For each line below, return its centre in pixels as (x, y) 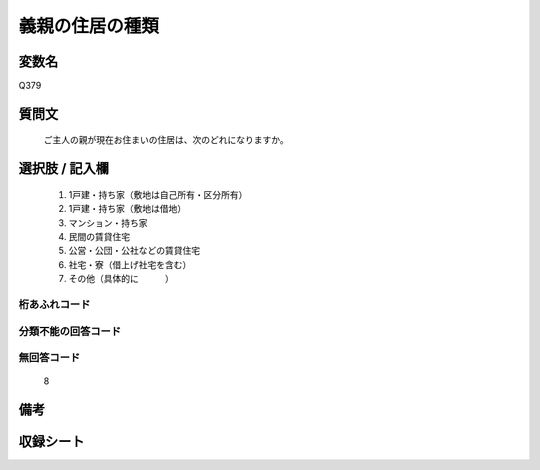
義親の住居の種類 (89, 26)
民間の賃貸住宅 (99, 237)
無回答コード (49, 358)
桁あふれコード (54, 304)
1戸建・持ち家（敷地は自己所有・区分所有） (158, 194)
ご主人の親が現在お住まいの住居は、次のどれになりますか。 (166, 140)
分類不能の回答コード (70, 331)
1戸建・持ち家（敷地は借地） (127, 209)
